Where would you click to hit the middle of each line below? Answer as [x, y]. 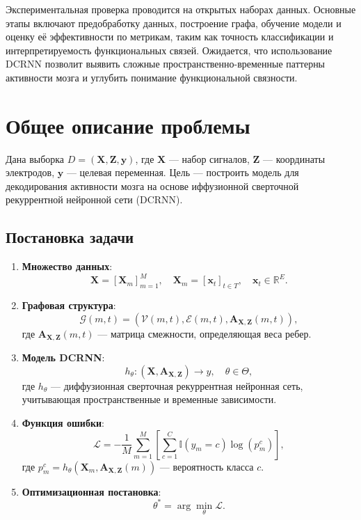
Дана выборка [35, 158]
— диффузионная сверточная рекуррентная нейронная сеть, [177, 385]
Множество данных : [67, 266]
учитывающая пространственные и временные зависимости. [149, 399]
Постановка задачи [70, 237]
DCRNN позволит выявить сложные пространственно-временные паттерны [166, 64]
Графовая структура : [69, 305]
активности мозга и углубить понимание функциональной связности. [152, 77]
